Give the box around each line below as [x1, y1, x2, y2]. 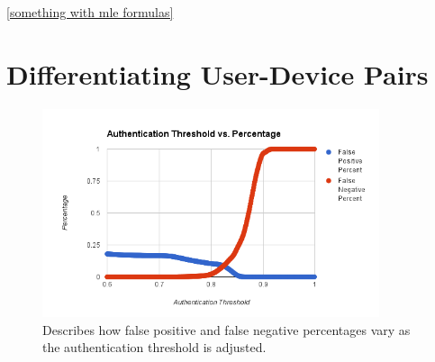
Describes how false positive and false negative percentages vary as [42, 320, 411, 339]
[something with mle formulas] [6, 3, 174, 21]
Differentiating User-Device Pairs [6, 55, 429, 92]
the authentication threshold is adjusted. [42, 338, 267, 357]
